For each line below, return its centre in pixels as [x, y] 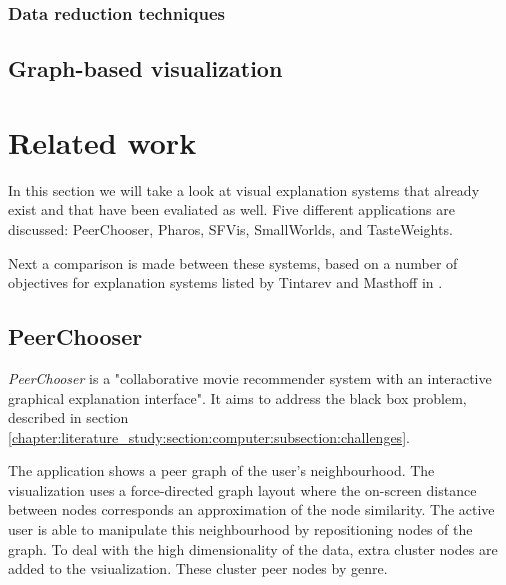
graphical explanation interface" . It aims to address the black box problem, [237, 397]
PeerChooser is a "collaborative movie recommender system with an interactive [250, 377]
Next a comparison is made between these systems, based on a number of [233, 262]
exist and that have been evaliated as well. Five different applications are [231, 209]
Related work [102, 141]
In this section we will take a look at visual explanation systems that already [244, 189]
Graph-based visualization [145, 68]
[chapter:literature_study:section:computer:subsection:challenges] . [209, 436]
